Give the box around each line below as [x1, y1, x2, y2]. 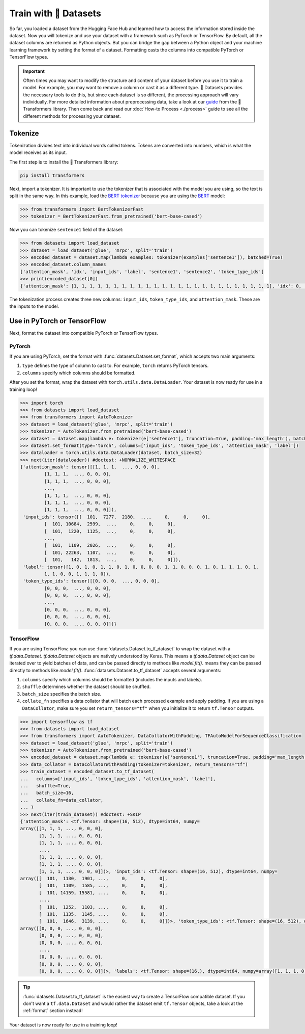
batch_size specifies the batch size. [22, 691, 102, 697]
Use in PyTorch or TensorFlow [9, 316, 106, 325]
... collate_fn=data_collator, [20, 797, 104, 803]
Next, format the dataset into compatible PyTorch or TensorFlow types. [9, 330, 159, 336]
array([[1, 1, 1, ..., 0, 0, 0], [20, 826, 104, 832]
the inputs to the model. [9, 303, 59, 309]
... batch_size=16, [20, 790, 74, 796]
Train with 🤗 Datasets [9, 8, 102, 19]
